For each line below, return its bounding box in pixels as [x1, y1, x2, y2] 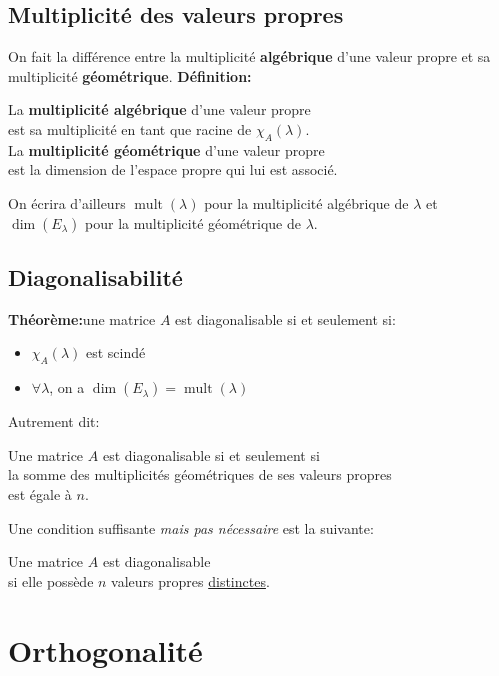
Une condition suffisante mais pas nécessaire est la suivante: [8, 517, 374, 538]
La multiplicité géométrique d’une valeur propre [8, 139, 325, 160]
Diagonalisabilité [8, 261, 183, 292]
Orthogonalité [8, 629, 203, 670]
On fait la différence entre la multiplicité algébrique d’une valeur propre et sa [8, 46, 491, 67]
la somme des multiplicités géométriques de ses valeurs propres [8, 464, 392, 485]
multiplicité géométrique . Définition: [8, 65, 252, 86]
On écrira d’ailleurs [8, 192, 126, 213]
